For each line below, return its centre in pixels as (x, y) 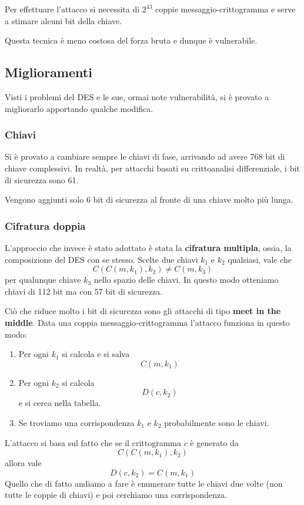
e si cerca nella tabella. (60, 403)
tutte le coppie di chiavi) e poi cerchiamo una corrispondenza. (116, 495)
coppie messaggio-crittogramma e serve (226, 9)
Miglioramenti (49, 72)
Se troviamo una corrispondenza (76, 422)
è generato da (214, 442)
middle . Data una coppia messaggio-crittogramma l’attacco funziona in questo (147, 322)
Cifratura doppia (45, 225)
